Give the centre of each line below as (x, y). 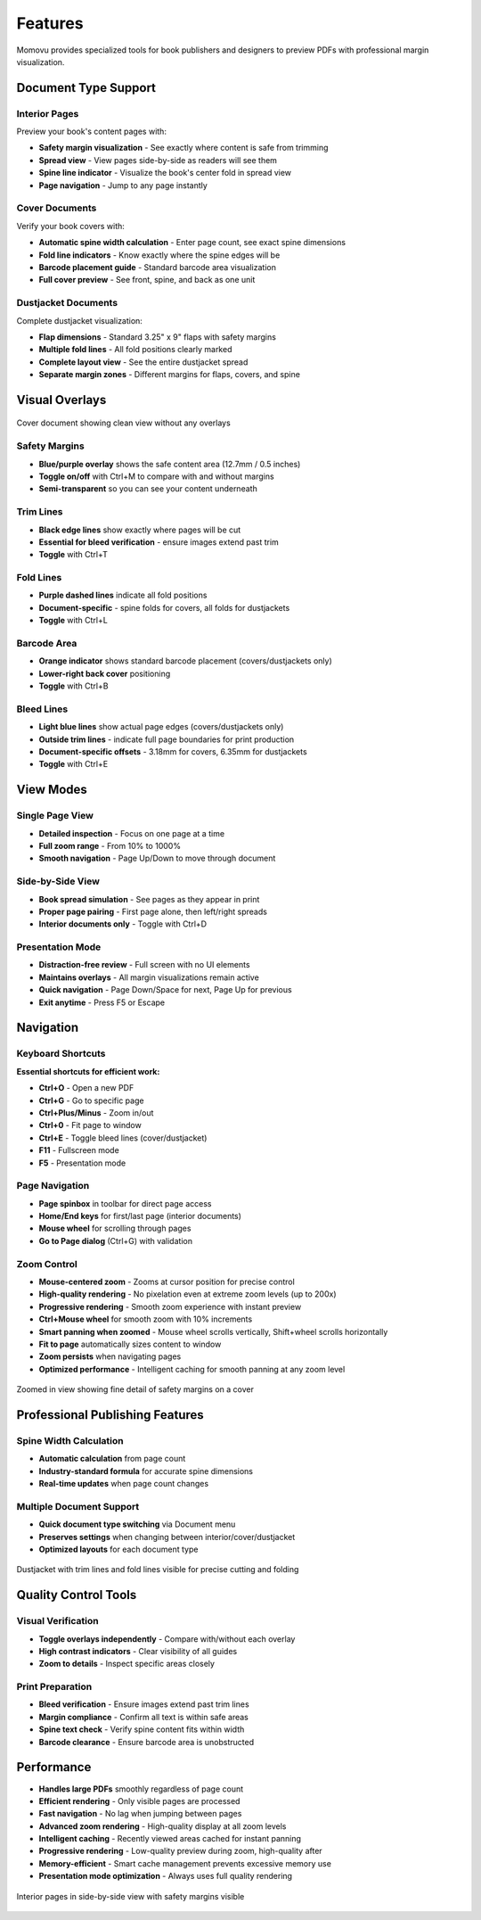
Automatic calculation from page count (112, 1459)
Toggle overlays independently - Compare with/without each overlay (167, 1639)
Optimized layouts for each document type (118, 1549)
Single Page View (55, 816)
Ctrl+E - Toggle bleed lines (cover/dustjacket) (123, 1138)
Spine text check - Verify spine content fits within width (142, 1729)
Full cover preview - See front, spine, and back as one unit (147, 280)
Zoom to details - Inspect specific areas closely (127, 1664)
